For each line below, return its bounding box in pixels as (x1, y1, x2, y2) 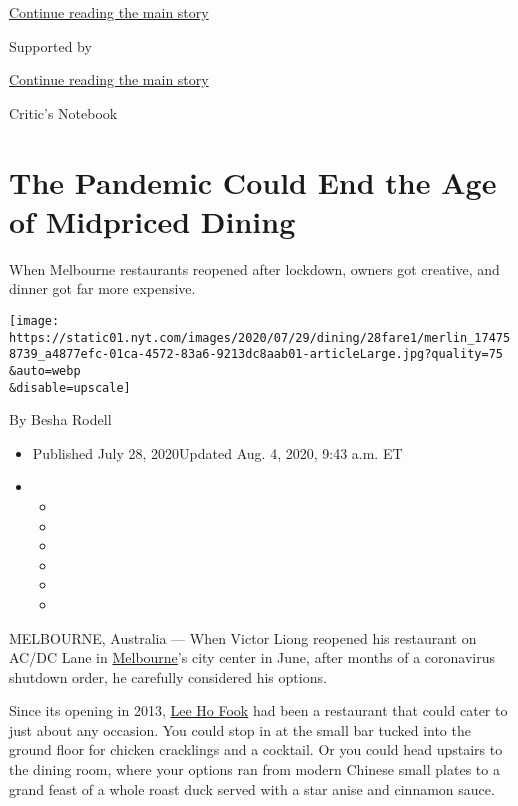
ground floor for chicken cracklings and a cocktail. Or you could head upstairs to (9, 739, 503, 760)
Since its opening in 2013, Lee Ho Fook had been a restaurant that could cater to (9, 700, 508, 721)
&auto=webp (9, 363, 81, 378)
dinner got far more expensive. (9, 278, 196, 299)
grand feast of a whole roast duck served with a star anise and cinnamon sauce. (9, 778, 495, 799)
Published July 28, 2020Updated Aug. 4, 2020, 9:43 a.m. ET (32, 442, 403, 463)
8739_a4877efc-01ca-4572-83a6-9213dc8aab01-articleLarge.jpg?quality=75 (9, 347, 503, 362)
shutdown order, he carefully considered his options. (9, 666, 327, 687)
